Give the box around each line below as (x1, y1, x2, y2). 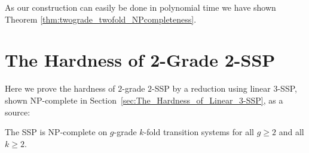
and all (279, 126, 304, 138)
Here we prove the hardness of (5, 82, 115, 95)
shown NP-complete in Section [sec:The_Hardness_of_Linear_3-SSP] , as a (5, 93, 283, 106)
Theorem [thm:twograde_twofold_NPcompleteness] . (5, 13, 197, 25)
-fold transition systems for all (143, 126, 254, 138)
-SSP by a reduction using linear (152, 82, 271, 95)
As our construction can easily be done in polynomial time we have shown (5, 1, 276, 13)
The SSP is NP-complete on (5, 126, 108, 138)
